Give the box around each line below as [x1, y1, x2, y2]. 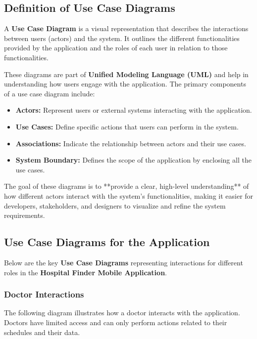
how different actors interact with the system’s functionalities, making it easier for [4, 190, 254, 201]
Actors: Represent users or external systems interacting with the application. [15, 105, 252, 115]
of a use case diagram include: [4, 88, 95, 98]
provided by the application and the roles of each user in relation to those [4, 42, 228, 53]
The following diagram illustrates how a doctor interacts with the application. [4, 307, 240, 318]
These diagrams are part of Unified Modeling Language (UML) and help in [4, 69, 249, 79]
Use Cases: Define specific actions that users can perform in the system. [15, 121, 239, 131]
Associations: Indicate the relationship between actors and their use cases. [15, 138, 246, 148]
